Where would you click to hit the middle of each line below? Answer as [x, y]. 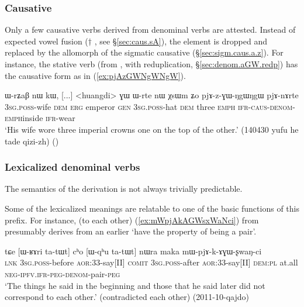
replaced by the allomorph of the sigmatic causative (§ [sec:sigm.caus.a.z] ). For [144, 52]
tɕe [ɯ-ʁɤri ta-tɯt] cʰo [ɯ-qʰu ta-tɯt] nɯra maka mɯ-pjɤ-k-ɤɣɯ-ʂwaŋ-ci [133, 251]
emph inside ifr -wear [40, 118]
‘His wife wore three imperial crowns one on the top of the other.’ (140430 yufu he [152, 129]
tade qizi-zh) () [32, 141]
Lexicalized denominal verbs [72, 167]
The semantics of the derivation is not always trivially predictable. [124, 189]
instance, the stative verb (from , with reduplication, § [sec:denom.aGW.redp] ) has [151, 64]
